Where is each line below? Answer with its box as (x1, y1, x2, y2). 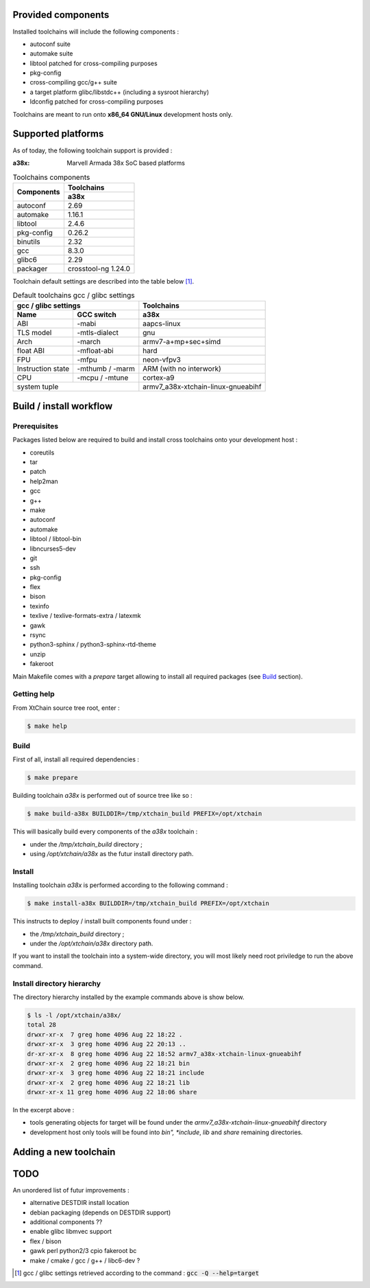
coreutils (29, 448, 55, 457)
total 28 (27, 1021, 57, 1029)
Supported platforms (12, 128, 104, 140)
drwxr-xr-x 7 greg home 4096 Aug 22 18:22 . (27, 1031, 183, 1038)
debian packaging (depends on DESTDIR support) (29, 1208, 171, 1217)
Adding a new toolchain (12, 1146, 116, 1158)
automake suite (29, 49, 73, 58)
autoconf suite (29, 40, 71, 48)
